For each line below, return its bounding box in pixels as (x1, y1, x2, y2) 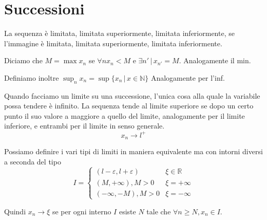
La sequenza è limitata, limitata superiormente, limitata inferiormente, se (4, 28, 235, 39)
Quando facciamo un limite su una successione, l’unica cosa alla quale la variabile (4, 90, 260, 101)
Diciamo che (4, 55, 43, 66)
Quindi (4, 206, 26, 216)
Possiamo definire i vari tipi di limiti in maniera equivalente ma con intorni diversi (4, 146, 263, 157)
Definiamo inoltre (4, 72, 59, 83)
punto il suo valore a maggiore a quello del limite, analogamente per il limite (4, 110, 245, 121)
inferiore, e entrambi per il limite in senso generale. (4, 120, 165, 131)
